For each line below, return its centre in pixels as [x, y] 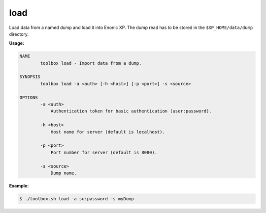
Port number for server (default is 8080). [104, 152]
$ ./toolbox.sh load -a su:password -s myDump [77, 199]
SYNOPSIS [30, 77]
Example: [19, 186]
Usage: [17, 43]
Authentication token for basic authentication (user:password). [131, 111]
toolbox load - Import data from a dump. [91, 63]
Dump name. [64, 173]
